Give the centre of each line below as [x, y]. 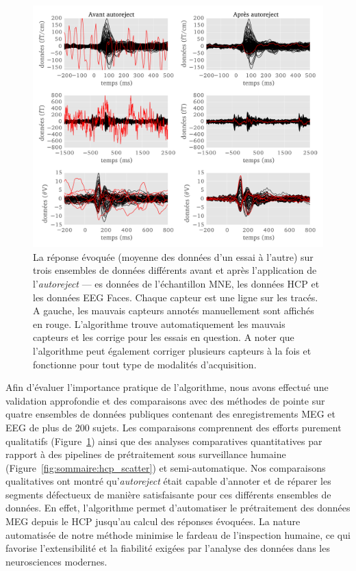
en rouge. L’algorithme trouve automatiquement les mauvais [159, 323]
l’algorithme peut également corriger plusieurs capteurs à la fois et [172, 350]
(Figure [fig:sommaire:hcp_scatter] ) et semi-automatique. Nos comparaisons [166, 467]
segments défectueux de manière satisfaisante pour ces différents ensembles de [168, 494]
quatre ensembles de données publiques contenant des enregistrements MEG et [170, 414]
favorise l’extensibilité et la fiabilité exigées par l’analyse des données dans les [168, 548]
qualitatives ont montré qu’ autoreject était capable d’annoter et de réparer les [168, 481]
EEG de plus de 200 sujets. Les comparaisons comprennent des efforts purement [174, 427]
